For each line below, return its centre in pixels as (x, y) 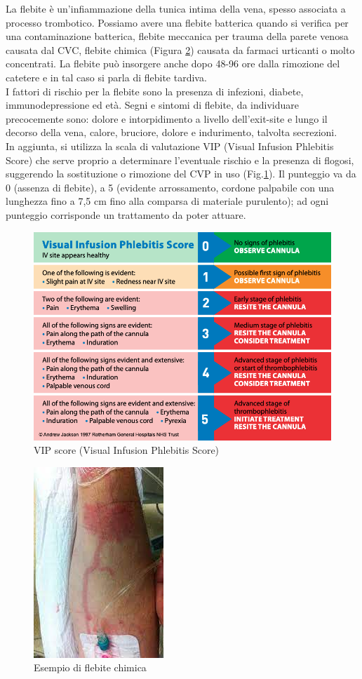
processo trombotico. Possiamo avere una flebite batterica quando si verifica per (177, 22)
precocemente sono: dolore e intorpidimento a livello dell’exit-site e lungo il (167, 118)
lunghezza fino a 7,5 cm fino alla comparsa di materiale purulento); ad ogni (167, 201)
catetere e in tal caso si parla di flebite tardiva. (106, 77)
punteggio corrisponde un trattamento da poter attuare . (126, 214)
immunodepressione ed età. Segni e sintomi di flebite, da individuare (152, 105)
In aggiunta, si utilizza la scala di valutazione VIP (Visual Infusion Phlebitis (170, 146)
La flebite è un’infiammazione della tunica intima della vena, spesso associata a (176, 8)
